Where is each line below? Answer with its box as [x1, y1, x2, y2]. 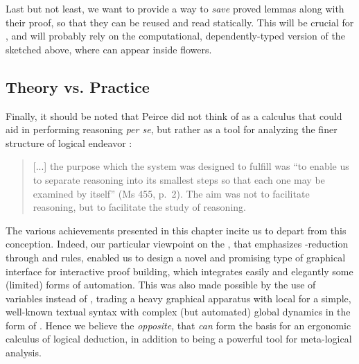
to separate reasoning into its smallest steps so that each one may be [33, 172, 325, 187]
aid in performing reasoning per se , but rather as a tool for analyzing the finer [6, 122, 338, 137]
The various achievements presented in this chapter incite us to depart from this [6, 223, 347, 237]
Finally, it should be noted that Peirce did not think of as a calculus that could [6, 108, 342, 123]
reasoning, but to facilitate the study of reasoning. [33, 200, 246, 214]
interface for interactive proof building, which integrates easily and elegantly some [6, 263, 353, 278]
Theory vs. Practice [6, 76, 150, 97]
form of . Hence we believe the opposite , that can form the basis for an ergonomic [6, 318, 351, 332]
